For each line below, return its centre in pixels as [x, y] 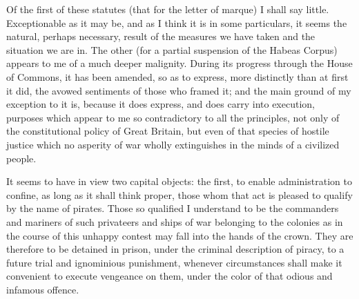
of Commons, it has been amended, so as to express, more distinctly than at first [177, 76]
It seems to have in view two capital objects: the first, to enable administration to [179, 181]
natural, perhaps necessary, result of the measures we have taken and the [161, 36]
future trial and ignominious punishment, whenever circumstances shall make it [174, 262]
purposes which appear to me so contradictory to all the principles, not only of [173, 117]
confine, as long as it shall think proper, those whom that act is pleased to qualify [179, 194]
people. [21, 158]
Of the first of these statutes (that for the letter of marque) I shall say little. [168, 9]
